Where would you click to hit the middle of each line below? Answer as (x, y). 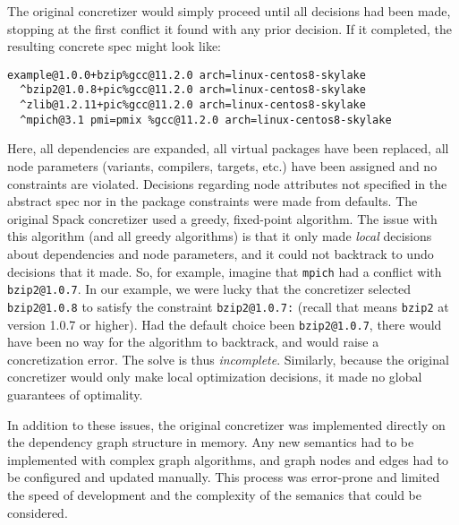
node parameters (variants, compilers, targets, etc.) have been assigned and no (222, 166)
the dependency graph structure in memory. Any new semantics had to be (211, 442)
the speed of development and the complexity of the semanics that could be (214, 494)
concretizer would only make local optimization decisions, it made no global (215, 377)
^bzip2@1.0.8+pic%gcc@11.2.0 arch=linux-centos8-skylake (193, 90)
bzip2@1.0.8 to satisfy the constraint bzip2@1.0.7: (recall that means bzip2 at (228, 306)
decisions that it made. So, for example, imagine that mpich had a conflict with (225, 271)
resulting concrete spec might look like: (114, 46)
